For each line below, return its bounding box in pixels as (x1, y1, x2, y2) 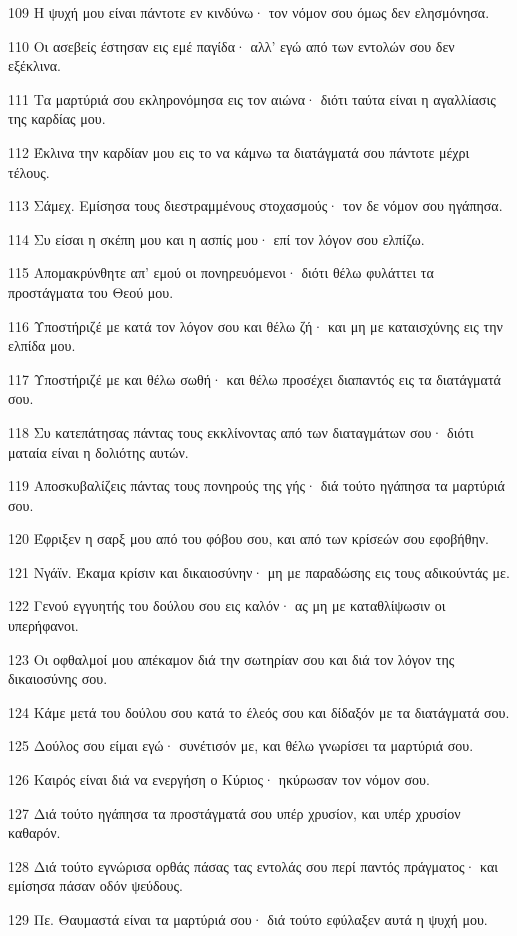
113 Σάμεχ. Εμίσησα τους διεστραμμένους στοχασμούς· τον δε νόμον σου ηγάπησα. (8, 195, 503, 216)
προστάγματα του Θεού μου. (8, 281, 174, 302)
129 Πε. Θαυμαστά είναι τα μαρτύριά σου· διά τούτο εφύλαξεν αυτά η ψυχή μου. (8, 909, 488, 929)
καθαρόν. (8, 822, 61, 843)
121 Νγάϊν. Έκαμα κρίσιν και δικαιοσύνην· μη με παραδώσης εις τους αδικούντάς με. (8, 561, 510, 582)
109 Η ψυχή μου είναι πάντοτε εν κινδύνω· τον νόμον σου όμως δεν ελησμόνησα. (8, 2, 490, 22)
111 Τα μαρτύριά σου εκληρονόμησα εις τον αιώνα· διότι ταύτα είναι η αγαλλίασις (8, 88, 496, 109)
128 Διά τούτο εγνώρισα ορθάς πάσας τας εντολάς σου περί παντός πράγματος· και (8, 855, 499, 876)
